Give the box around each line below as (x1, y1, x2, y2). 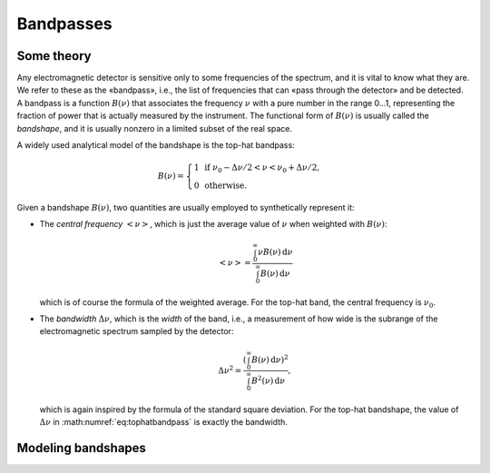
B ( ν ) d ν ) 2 (250, 353, 289, 365)
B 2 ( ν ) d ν (250, 374, 286, 386)
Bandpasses (16, 14, 113, 34)
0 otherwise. (193, 180, 248, 191)
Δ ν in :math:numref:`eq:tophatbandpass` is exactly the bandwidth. (39, 417, 288, 428)
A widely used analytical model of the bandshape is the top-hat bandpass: (16, 140, 295, 151)
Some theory (16, 48, 93, 64)
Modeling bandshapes (16, 440, 147, 456)
